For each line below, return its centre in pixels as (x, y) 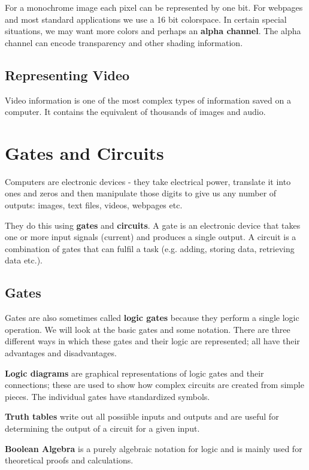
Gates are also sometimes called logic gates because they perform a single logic (152, 318)
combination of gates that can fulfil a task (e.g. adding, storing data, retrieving (150, 248)
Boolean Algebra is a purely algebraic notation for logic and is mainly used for (154, 448)
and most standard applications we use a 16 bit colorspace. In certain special (146, 19)
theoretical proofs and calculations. (69, 460)
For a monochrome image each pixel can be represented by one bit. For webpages (154, 7)
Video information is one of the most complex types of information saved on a (148, 100)
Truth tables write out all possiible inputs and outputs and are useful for (142, 416)
